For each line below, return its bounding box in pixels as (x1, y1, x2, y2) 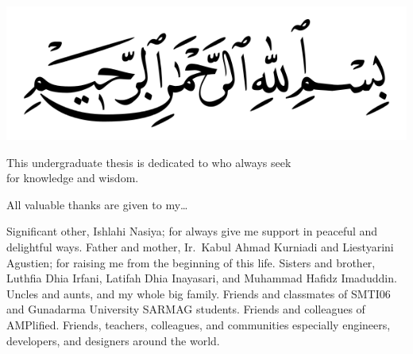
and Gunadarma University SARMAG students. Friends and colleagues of (6, 301, 365, 317)
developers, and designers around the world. (6, 332, 220, 348)
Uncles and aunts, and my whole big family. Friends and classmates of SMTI (6, 285, 380, 301)
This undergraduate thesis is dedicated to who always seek (6, 154, 291, 170)
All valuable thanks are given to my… (6, 196, 188, 212)
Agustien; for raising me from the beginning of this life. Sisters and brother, (6, 254, 376, 270)
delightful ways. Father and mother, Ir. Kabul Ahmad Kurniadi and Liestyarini (6, 238, 394, 255)
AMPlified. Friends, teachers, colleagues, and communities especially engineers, (6, 316, 391, 333)
